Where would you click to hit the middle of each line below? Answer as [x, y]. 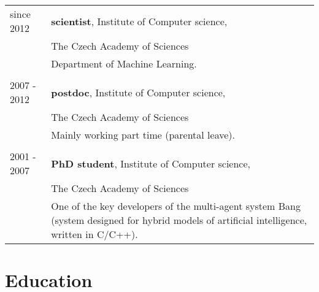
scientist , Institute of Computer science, [139, 21]
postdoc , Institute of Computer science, [138, 92]
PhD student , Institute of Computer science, [151, 163]
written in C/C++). [94, 234]
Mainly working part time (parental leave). [143, 135]
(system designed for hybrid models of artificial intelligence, [179, 220]
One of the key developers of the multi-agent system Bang [176, 206]
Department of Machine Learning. [124, 63]
